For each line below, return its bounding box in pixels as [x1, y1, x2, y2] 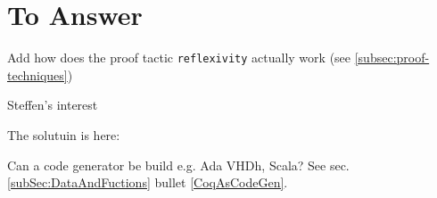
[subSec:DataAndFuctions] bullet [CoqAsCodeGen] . [7, 173, 288, 192]
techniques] [7, 65, 68, 84]
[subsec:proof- [354, 48, 430, 67]
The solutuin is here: [7, 125, 120, 144]
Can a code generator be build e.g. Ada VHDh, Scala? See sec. [7, 155, 350, 174]
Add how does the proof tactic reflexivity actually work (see [7, 48, 351, 67]
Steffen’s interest [7, 95, 98, 114]
